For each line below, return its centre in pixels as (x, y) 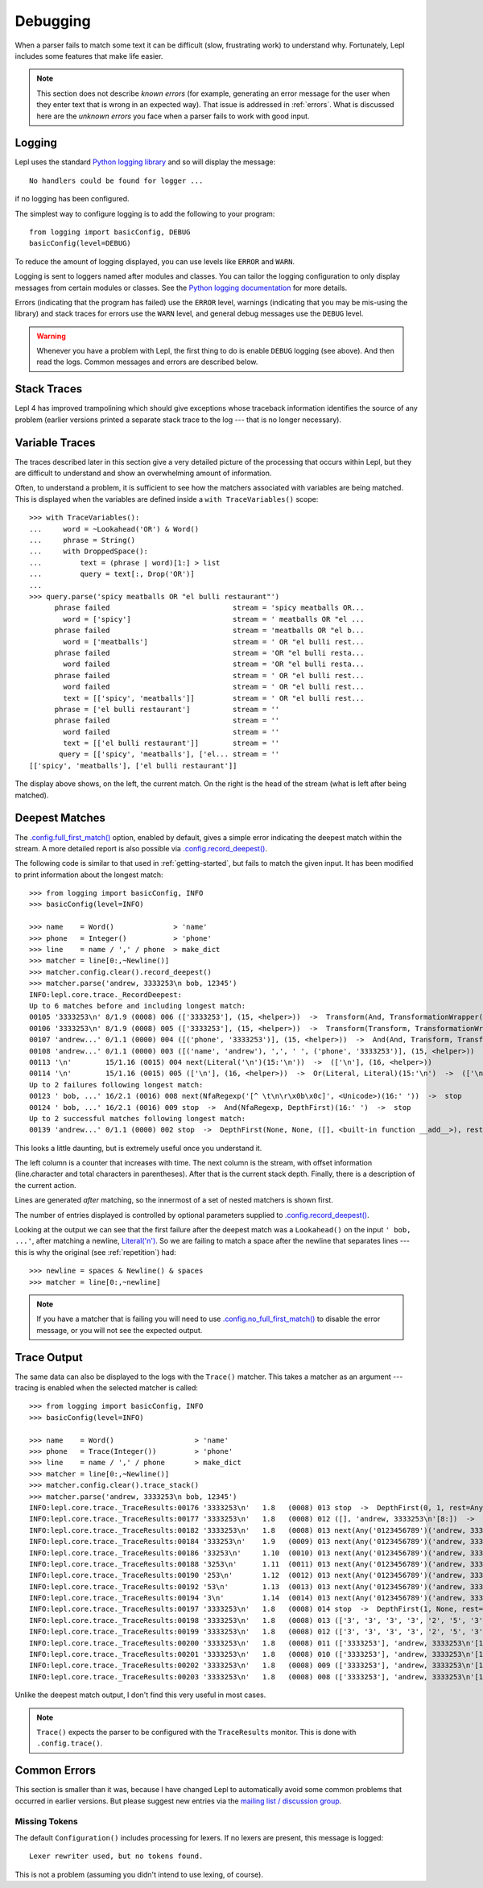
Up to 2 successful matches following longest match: (137, 1118)
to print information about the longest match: (89, 875)
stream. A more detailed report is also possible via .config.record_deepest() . (141, 848)
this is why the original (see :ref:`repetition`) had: (95, 1252)
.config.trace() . (70, 1743)
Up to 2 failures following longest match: (116, 1085)
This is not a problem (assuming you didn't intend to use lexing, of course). (139, 1874)
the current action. (45, 1185)
